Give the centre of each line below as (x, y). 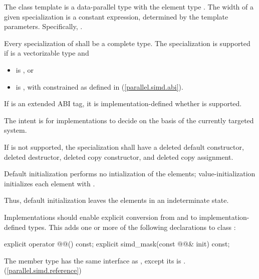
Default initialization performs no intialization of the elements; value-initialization (130, 174)
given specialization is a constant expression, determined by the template (116, 16)
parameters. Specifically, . (43, 26)
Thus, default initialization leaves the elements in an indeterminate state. (116, 200)
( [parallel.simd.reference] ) (43, 270)
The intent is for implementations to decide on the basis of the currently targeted (129, 120)
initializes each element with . (50, 183)
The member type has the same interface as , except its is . (95, 260)
